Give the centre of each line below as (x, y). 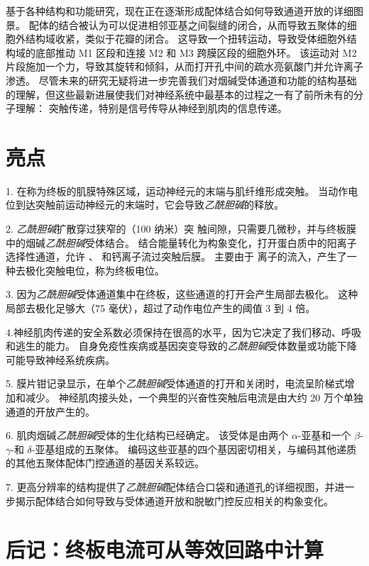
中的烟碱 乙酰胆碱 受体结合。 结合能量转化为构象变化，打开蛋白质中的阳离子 (181, 242)
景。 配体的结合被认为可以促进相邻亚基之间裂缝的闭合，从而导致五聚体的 (176, 24)
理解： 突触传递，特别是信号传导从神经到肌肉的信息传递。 (151, 108)
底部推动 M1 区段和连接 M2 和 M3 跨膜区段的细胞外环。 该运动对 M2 (196, 52)
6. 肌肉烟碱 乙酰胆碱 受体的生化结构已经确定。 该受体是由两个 (147, 435)
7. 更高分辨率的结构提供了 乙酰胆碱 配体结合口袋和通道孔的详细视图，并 (170, 486)
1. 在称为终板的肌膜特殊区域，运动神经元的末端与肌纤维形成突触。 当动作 (177, 190)
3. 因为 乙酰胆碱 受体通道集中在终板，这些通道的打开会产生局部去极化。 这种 (182, 294)
